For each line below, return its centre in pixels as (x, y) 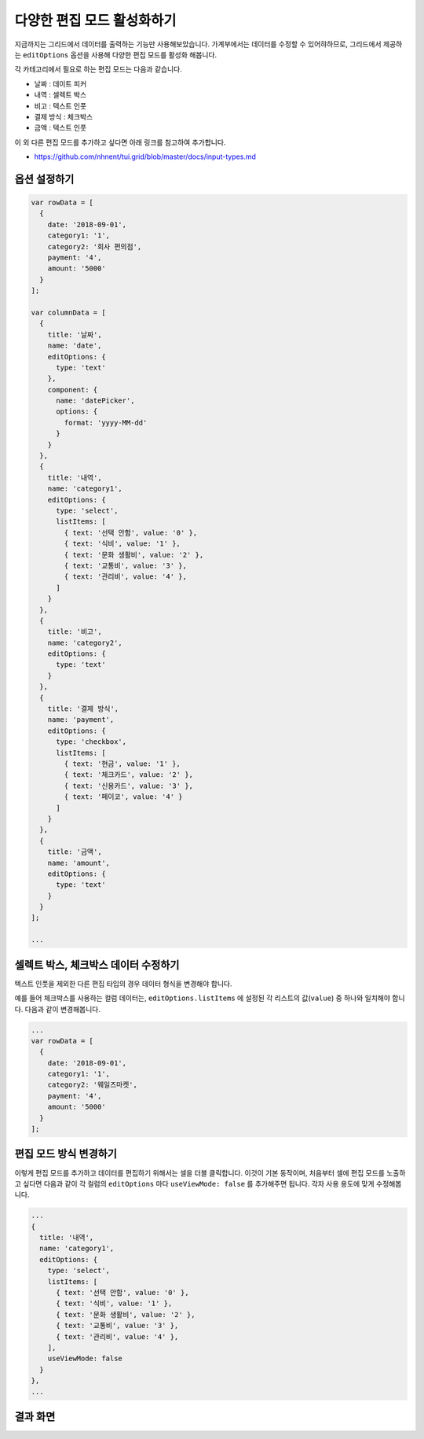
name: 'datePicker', (95, 401)
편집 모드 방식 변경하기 (66, 1154)
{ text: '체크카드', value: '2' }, (129, 775)
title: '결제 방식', (83, 709)
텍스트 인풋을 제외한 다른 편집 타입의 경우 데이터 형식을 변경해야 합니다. (123, 984)
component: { (73, 390)
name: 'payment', (81, 720)
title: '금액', (75, 852)
